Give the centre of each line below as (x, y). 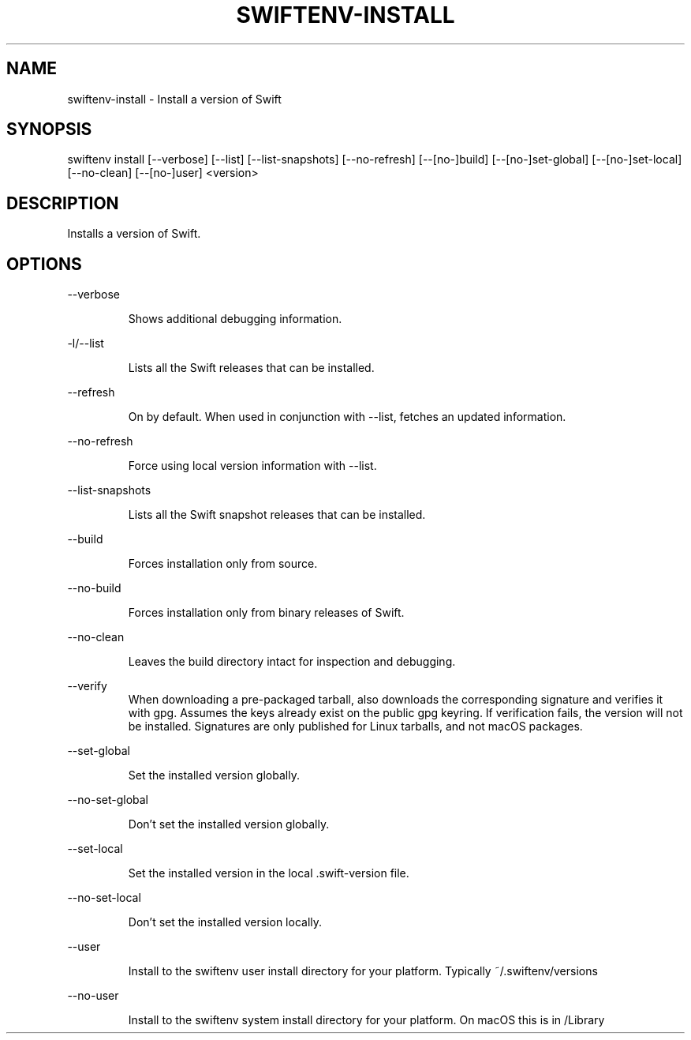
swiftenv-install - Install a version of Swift (174, 99)
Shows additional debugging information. (235, 319)
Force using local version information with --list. (252, 466)
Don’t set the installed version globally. (229, 824)
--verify (87, 686)
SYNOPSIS (49, 130)
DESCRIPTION (63, 203)
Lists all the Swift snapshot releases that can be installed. (277, 515)
